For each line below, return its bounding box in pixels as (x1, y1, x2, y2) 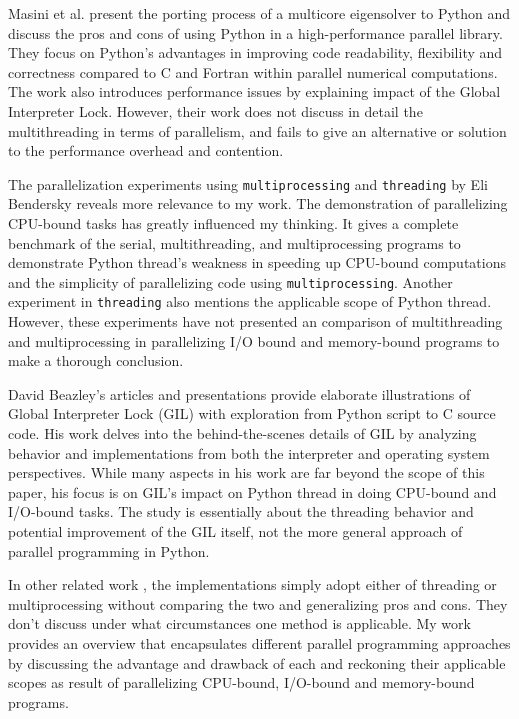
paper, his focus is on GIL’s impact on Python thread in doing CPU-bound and (8, 481, 497, 502)
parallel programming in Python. (8, 540, 210, 561)
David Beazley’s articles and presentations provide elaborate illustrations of (8, 383, 471, 404)
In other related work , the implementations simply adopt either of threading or (8, 574, 497, 595)
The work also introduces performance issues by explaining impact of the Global (8, 81, 501, 102)
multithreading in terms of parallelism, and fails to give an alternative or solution (8, 120, 507, 141)
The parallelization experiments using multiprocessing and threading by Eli (8, 173, 488, 194)
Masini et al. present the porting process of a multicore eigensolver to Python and (8, 3, 511, 23)
